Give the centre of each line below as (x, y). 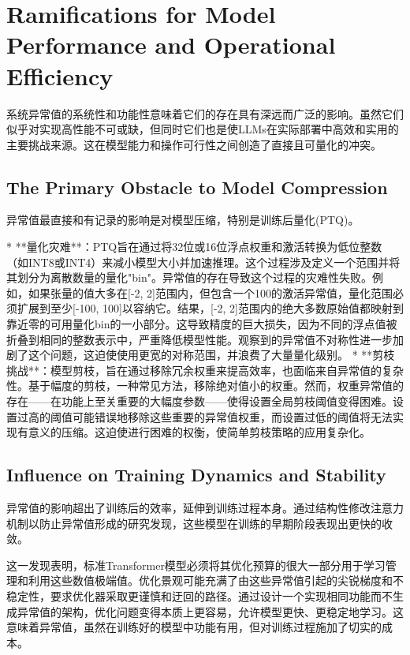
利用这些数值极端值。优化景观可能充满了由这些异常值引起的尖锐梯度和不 (216, 580)
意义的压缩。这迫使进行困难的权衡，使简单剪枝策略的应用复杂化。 (199, 432)
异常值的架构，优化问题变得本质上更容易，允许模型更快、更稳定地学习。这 (210, 611)
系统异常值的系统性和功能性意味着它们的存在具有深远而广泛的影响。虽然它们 (205, 113)
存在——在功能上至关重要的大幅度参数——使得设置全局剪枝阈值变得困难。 (199, 401)
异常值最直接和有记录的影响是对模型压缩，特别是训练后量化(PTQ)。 (183, 220)
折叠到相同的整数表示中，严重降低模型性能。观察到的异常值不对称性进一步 (199, 339)
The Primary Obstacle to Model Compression (197, 187)
